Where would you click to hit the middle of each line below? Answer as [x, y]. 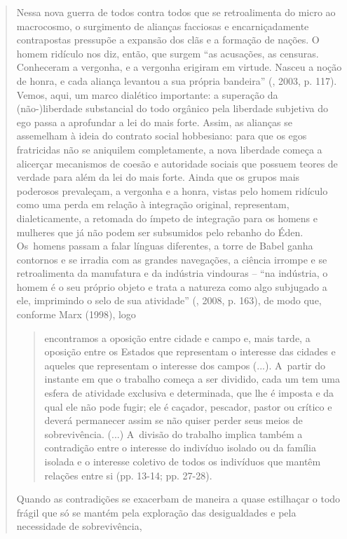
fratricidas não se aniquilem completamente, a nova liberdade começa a [169, 149]
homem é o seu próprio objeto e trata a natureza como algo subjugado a [172, 286]
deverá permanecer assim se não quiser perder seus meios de [173, 420]
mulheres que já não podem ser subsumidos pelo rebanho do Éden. [160, 232]
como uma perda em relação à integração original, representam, [153, 204]
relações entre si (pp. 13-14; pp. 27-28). [128, 475]
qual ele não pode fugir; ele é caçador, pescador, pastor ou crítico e [188, 406]
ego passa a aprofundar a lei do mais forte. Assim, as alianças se [154, 122]
